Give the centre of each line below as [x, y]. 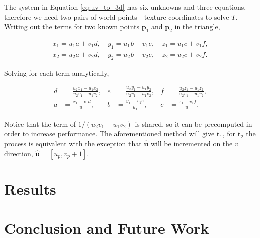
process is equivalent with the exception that [73, 143]
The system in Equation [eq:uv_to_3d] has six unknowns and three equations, [125, 7]
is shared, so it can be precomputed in [193, 123]
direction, [19, 153]
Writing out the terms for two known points [72, 26]
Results [30, 189]
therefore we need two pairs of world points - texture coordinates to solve [117, 16]
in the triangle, [197, 26]
